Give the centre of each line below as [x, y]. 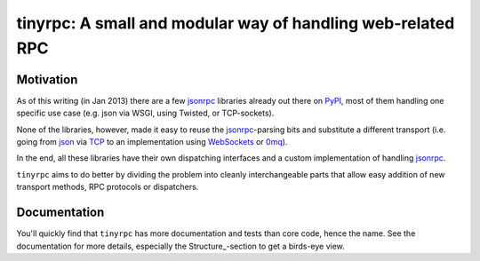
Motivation [47, 79]
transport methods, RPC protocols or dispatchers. [108, 187]
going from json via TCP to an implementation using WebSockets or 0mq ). [152, 142]
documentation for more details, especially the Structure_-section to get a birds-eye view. [181, 246]
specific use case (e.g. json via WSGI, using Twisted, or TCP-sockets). [145, 113]
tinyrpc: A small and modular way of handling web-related [236, 23]
